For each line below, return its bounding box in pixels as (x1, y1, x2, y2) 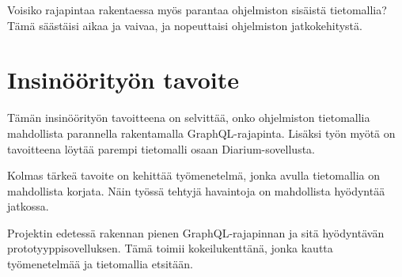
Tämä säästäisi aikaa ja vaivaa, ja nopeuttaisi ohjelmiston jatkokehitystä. (7, 17, 362, 33)
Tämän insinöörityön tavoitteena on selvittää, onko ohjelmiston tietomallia (7, 109, 370, 126)
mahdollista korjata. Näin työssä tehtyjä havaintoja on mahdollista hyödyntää (7, 182, 385, 199)
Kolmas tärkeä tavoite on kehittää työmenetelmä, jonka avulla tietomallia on (7, 167, 381, 184)
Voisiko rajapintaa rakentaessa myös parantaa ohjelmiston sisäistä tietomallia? (7, 2, 387, 17)
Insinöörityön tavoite (7, 63, 240, 96)
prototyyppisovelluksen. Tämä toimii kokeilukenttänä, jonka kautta (7, 240, 333, 256)
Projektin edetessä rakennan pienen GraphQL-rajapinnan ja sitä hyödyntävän (7, 224, 385, 241)
